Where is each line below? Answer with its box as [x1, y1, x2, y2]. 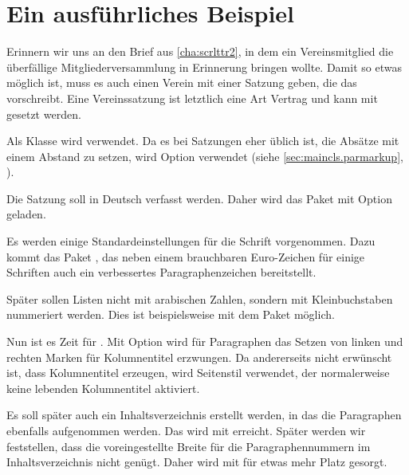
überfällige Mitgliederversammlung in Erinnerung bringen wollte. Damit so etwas [6, 58, 402, 75]
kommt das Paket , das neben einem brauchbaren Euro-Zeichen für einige [6, 248, 365, 265]
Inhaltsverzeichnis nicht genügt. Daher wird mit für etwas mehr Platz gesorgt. [6, 453, 387, 470]
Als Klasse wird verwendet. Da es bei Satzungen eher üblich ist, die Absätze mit [6, 132, 399, 149]
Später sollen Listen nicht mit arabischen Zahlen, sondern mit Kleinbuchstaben [6, 290, 393, 307]
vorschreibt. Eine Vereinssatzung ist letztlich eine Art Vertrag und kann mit [6, 89, 378, 106]
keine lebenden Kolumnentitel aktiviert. [6, 379, 200, 396]
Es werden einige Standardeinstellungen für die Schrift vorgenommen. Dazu [6, 233, 376, 249]
